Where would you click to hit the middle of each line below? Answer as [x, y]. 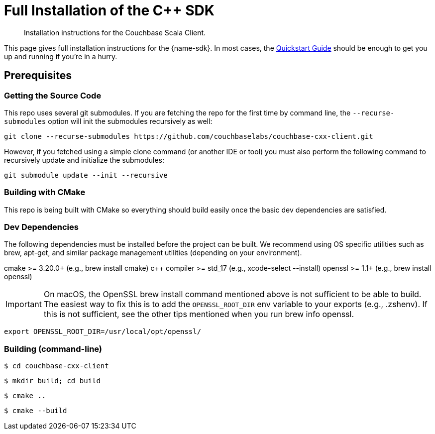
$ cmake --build [36, 411]
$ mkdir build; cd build [52, 381]
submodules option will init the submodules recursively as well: [108, 121]
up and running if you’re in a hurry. [61, 56]
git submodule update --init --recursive [86, 175]
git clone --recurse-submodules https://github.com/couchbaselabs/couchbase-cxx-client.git [189, 136]
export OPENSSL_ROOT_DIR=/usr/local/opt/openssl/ [103, 332]
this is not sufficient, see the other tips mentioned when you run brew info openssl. [199, 314]
